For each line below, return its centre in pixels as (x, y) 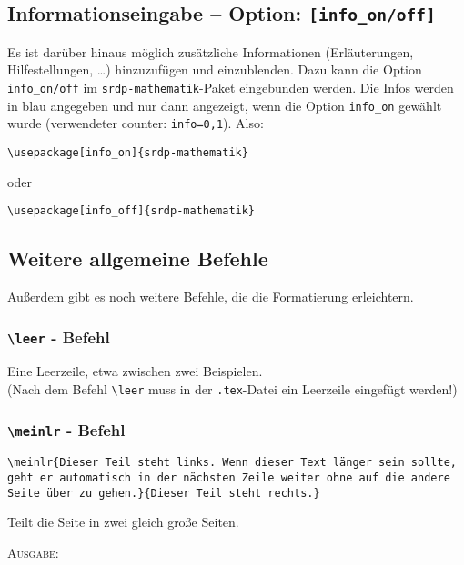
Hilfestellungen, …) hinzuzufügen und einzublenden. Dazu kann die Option (215, 69)
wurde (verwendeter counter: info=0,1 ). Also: (136, 123)
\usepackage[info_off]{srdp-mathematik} (131, 211)
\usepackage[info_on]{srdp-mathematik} (128, 152)
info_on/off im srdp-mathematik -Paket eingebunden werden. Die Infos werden (231, 87)
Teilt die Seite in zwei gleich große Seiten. (123, 522)
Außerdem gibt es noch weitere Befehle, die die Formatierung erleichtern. (211, 297)
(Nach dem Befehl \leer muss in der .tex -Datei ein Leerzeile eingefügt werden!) (232, 389)
